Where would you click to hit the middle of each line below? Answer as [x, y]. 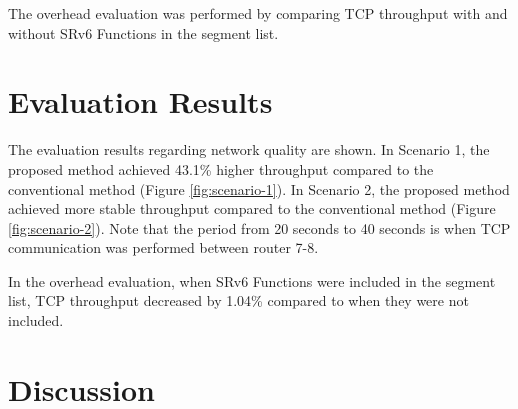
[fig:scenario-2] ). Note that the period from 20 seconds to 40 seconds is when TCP [259, 227]
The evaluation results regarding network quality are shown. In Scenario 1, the [249, 149]
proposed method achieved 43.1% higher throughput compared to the [221, 168]
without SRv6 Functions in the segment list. [143, 32]
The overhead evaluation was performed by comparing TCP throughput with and [258, 13]
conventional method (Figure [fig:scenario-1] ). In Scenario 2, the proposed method [259, 188]
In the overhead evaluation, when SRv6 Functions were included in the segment [252, 280]
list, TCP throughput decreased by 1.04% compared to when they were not [238, 300]
